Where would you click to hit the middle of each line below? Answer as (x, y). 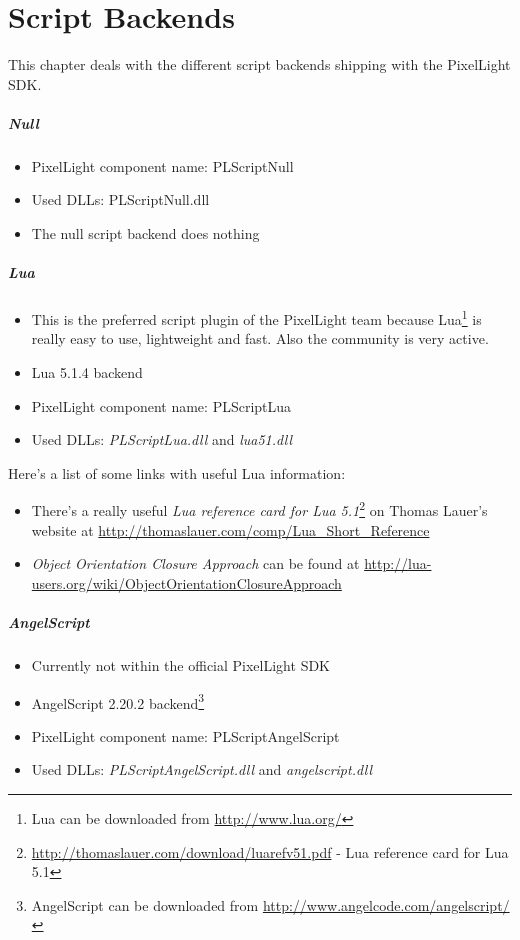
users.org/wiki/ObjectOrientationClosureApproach (186, 582)
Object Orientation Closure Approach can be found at (195, 563)
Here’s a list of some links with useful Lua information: (177, 472)
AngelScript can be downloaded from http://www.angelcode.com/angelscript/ (270, 904)
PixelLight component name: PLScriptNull (162, 165)
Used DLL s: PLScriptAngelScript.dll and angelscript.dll (202, 769)
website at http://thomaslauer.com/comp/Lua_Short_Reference (230, 529)
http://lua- (398, 563)
